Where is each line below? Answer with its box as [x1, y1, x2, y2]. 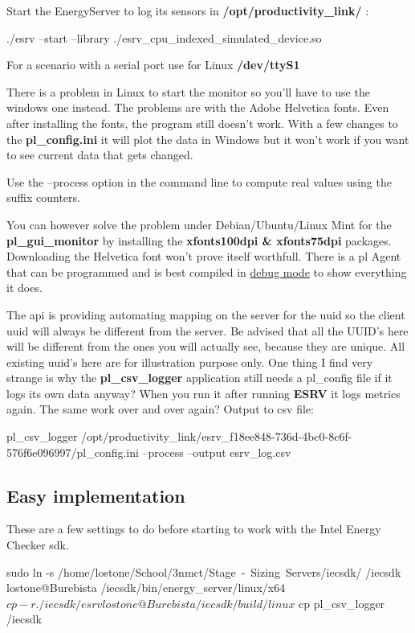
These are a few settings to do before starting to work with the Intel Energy [6, 520, 381, 537]
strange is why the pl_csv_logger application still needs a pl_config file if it [6, 369, 393, 386]
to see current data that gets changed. [6, 146, 193, 163]
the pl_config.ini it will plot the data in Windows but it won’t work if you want [6, 130, 409, 147]
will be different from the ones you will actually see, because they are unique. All [6, 338, 405, 355]
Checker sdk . [6, 536, 69, 553]
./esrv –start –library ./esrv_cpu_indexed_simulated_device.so [6, 29, 322, 46]
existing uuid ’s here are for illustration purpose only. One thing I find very [6, 353, 373, 370]
